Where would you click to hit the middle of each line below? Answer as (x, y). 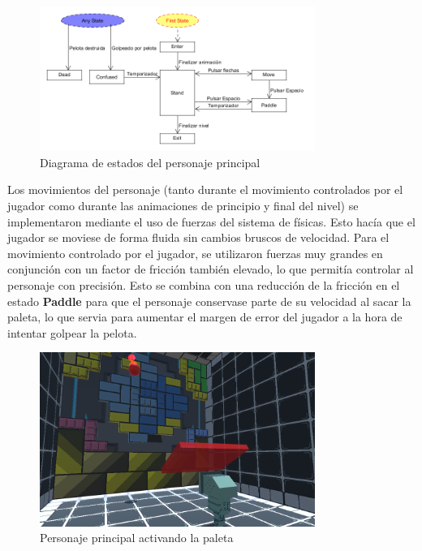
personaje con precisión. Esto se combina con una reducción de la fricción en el (204, 285)
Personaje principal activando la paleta (137, 538)
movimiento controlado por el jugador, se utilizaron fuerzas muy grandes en (195, 253)
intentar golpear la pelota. (72, 332)
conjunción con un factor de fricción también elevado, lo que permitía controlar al (211, 269)
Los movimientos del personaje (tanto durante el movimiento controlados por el (205, 189)
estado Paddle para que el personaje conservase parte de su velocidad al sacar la (209, 301)
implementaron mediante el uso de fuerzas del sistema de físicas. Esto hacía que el (211, 221)
